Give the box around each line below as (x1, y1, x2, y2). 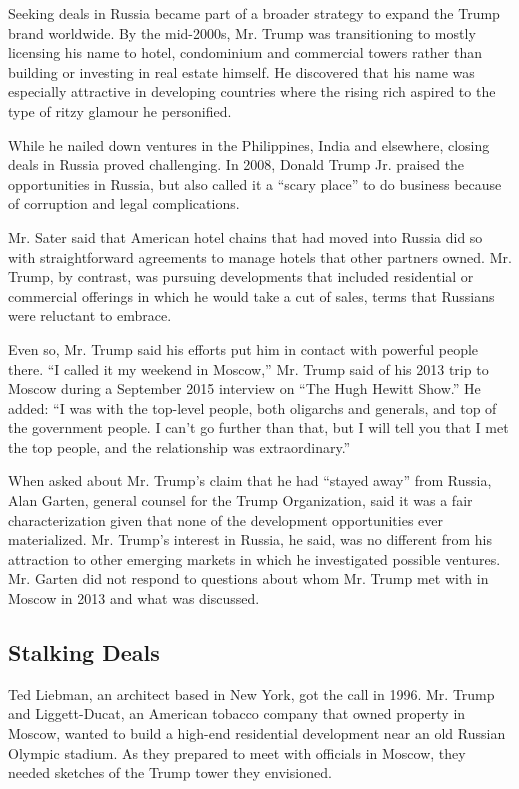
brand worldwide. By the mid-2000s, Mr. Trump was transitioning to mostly (8, 22, 476, 43)
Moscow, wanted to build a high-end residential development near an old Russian (8, 723, 506, 744)
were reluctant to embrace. (8, 305, 172, 326)
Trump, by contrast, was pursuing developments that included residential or (8, 266, 474, 287)
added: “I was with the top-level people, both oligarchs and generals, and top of (8, 397, 497, 418)
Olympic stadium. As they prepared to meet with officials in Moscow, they (8, 742, 466, 763)
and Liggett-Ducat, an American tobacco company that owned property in (8, 703, 466, 724)
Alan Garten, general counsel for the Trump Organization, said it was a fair (8, 490, 473, 511)
